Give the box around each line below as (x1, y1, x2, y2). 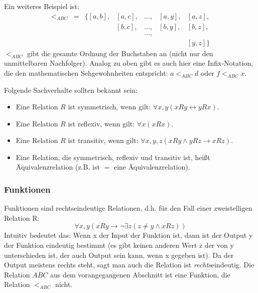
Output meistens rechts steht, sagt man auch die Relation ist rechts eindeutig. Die (4, 259, 254, 270)
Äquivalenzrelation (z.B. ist (16, 162, 100, 172)
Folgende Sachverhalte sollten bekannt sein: (4, 84, 138, 95)
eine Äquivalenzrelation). (113, 162, 190, 172)
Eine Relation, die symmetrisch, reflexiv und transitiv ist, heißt (16, 152, 210, 162)
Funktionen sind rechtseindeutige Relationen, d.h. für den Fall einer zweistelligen (4, 203, 252, 213)
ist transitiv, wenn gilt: (68, 135, 139, 145)
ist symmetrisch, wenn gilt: (68, 101, 151, 112)
